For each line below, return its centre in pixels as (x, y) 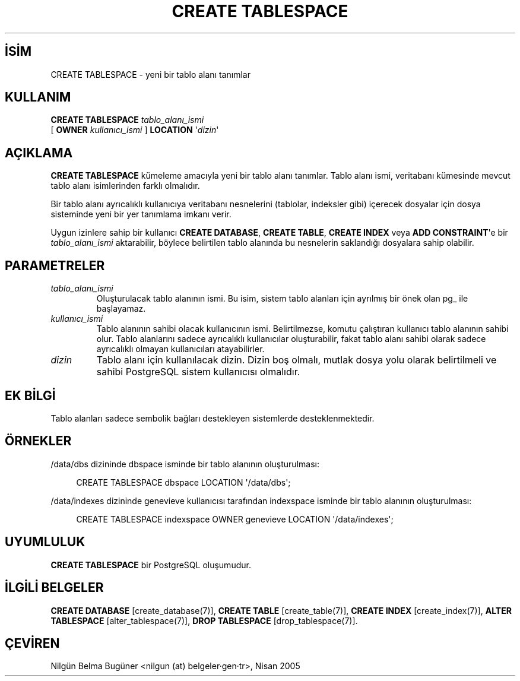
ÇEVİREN (32, 643)
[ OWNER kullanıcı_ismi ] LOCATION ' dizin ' (135, 130)
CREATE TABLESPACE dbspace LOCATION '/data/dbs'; (183, 482)
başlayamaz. (121, 309)
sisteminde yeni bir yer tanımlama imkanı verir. (141, 214)
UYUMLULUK (45, 542)
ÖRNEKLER (38, 441)
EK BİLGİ (30, 395)
